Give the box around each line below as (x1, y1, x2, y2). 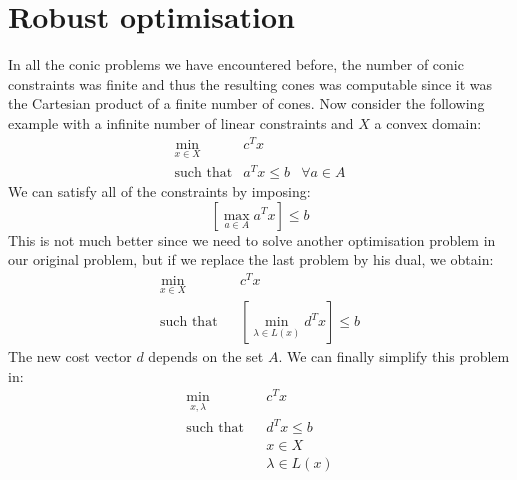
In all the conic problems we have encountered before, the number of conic (8, 54, 464, 75)
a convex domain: (374, 112, 482, 133)
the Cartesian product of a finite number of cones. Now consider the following (8, 93, 485, 114)
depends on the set (148, 346, 264, 367)
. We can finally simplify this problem (278, 346, 510, 367)
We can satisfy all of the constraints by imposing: (8, 180, 311, 201)
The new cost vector (8, 346, 132, 367)
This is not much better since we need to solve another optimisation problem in (8, 229, 496, 250)
